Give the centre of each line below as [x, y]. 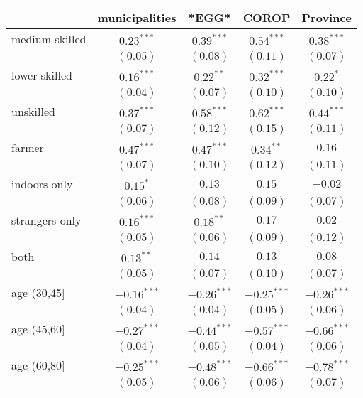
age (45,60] [38, 329]
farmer [28, 147]
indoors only [42, 184]
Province [327, 17]
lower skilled [42, 75]
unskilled [33, 111]
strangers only [46, 220]
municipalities [137, 17]
